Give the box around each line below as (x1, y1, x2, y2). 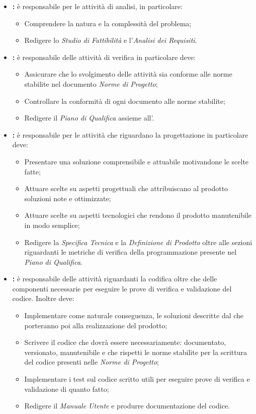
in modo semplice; (24, 219, 80, 230)
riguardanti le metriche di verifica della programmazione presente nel (24, 247, 237, 257)
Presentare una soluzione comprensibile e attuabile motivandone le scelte (24, 156, 249, 166)
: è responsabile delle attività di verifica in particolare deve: (12, 51, 196, 62)
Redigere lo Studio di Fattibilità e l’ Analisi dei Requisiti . (24, 35, 197, 45)
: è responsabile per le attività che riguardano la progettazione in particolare (12, 129, 248, 140)
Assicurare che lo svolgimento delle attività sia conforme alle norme (24, 69, 232, 79)
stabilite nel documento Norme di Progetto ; (24, 78, 158, 89)
